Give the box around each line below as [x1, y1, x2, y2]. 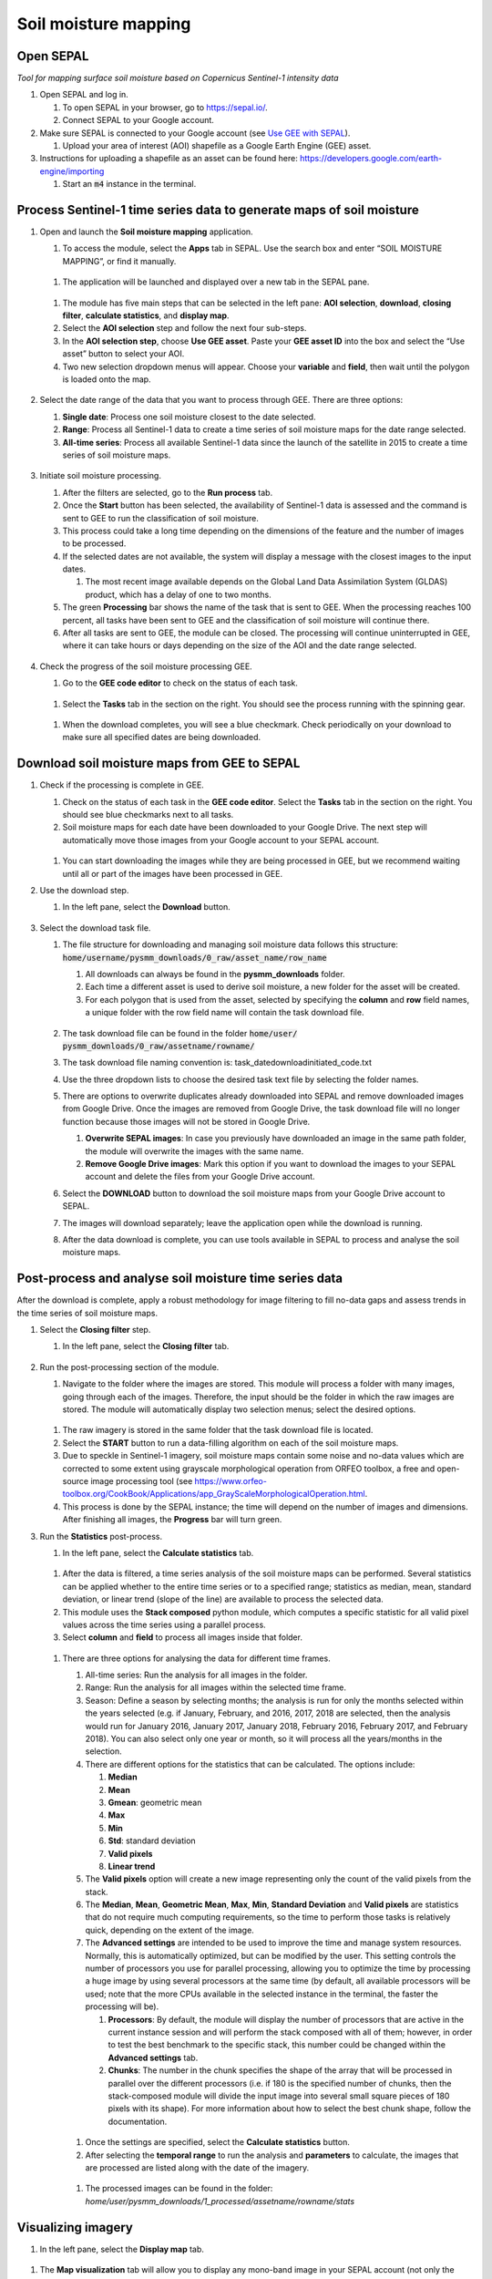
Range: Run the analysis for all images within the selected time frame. [85, 1682, 346, 1693]
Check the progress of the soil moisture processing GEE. [39, 661, 252, 672]
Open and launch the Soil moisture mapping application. [39, 226, 254, 237]
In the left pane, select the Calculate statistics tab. [62, 1547, 254, 1558]
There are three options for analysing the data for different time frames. [62, 1653, 332, 1664]
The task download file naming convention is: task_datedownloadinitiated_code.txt [62, 1057, 373, 1068]
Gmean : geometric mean [108, 1797, 202, 1808]
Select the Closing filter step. [39, 1325, 151, 1335]
